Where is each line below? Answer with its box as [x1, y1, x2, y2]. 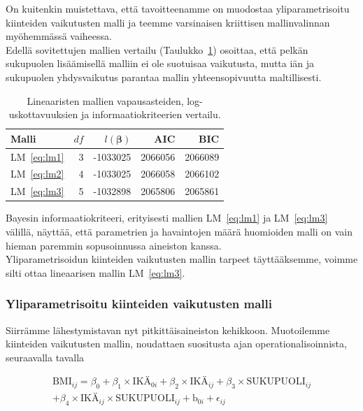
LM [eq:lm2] [10, 166, 64, 181]
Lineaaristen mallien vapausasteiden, [27, 93, 184, 108]
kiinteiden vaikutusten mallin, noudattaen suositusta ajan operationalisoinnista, [6, 336, 347, 351]
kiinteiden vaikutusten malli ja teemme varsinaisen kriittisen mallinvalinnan [6, 15, 330, 29]
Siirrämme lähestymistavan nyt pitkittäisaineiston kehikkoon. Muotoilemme [6, 322, 330, 337]
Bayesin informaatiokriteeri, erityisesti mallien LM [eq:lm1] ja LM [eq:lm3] [6, 210, 328, 225]
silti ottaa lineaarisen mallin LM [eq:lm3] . [6, 265, 185, 280]
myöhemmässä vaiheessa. [6, 29, 112, 43]
